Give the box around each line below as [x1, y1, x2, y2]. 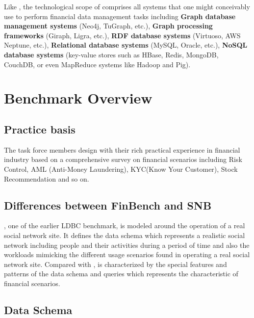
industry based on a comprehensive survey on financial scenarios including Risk [4, 154, 242, 164]
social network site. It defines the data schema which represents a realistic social [4, 230, 245, 240]
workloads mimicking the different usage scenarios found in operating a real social [4, 249, 250, 260]
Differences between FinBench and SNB [4, 197, 212, 212]
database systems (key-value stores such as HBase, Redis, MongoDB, [4, 49, 219, 59]
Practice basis [4, 121, 76, 136]
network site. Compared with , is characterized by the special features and [4, 259, 227, 269]
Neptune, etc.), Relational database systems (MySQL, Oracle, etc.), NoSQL [4, 40, 248, 50]
